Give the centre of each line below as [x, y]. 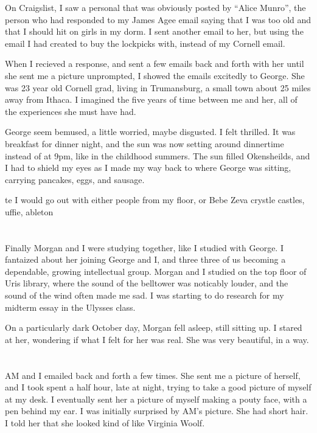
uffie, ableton [29, 211]
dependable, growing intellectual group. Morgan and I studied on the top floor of [156, 271]
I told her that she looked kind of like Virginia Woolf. [105, 423]
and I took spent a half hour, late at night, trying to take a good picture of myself [158, 387]
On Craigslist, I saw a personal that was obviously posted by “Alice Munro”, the [155, 7]
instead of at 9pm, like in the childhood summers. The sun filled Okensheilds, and [158, 155]
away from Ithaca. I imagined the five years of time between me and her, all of [151, 99]
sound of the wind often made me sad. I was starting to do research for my [145, 295]
